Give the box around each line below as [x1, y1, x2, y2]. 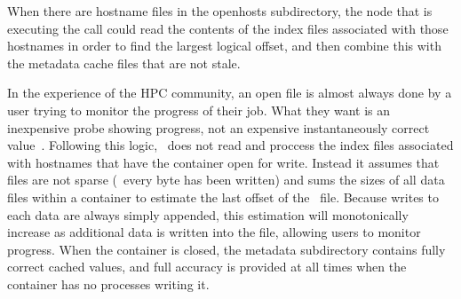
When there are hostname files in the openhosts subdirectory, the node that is [7, 2, 433, 20]
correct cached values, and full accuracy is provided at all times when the [7, 257, 407, 276]
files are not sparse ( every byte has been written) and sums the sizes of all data [7, 170, 445, 189]
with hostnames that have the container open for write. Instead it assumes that [7, 153, 440, 171]
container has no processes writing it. [7, 274, 210, 293]
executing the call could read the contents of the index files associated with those [7, 19, 449, 37]
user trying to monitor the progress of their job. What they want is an [7, 100, 391, 119]
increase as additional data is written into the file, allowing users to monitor [7, 223, 421, 241]
